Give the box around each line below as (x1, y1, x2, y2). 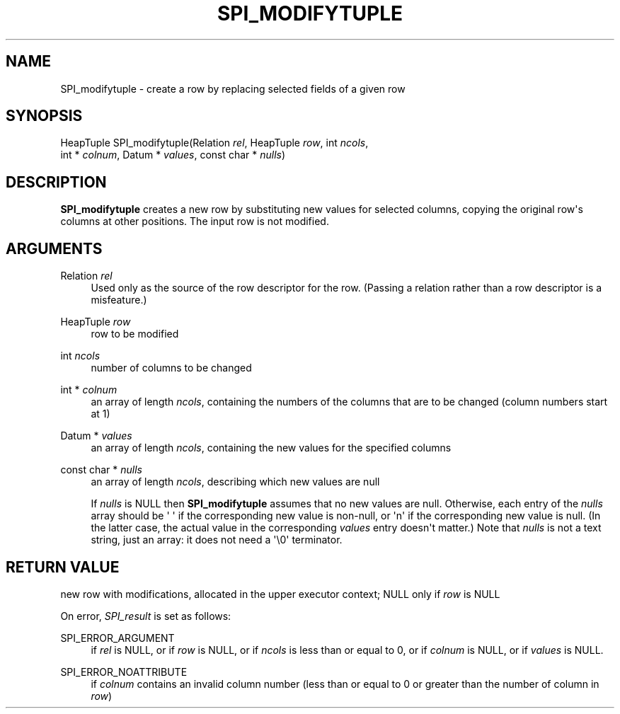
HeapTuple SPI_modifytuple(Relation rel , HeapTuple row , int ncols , (60, 137, 369, 149)
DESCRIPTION (6, 173, 107, 191)
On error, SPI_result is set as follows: (60, 609, 231, 622)
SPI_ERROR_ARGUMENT (60, 631, 175, 644)
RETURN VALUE (6, 558, 120, 576)
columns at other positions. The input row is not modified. (60, 215, 329, 228)
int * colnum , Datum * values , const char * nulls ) (60, 149, 286, 161)
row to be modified (91, 328, 179, 340)
